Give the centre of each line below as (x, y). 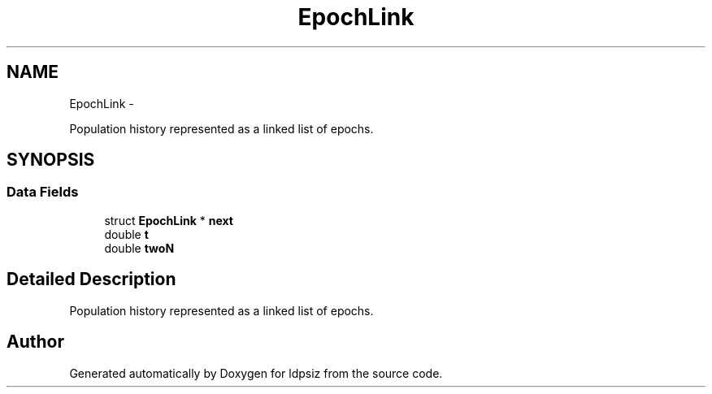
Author (35, 342)
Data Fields (43, 192)
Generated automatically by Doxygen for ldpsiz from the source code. (256, 373)
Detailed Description (91, 279)
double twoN (139, 248)
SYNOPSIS (51, 160)
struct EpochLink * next (169, 220)
